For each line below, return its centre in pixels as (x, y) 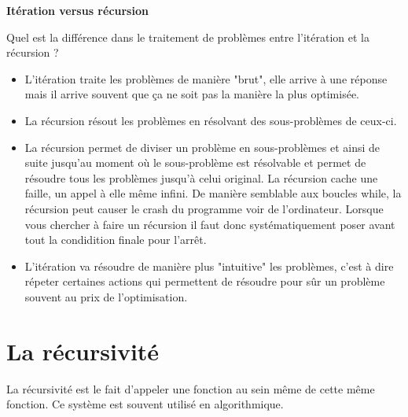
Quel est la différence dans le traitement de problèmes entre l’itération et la (188, 37)
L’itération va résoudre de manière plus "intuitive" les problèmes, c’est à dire (209, 266)
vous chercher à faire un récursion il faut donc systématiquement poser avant (210, 224)
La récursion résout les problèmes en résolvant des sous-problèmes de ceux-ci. (211, 120)
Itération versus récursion (77, 10)
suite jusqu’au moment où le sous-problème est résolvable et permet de (195, 162)
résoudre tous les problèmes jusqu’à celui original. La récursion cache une (201, 177)
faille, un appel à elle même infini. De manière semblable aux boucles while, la (213, 193)
